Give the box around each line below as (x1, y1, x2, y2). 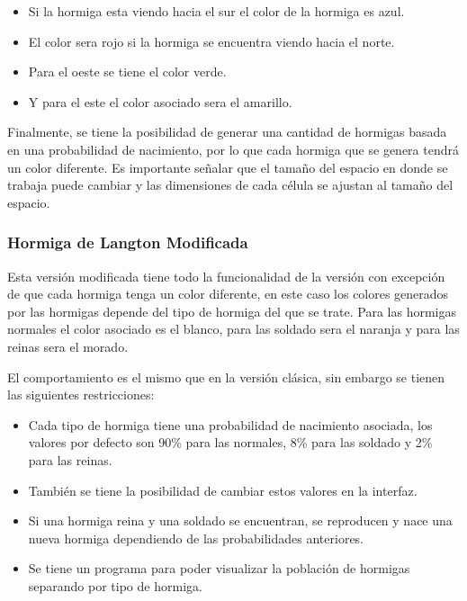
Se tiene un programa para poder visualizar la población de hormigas (28, 559, 410, 578)
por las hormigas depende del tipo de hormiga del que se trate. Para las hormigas (7, 301, 456, 320)
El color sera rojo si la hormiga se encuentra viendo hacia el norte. (28, 31, 395, 50)
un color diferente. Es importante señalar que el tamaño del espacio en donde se (7, 157, 448, 176)
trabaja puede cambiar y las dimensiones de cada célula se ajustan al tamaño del (7, 175, 454, 194)
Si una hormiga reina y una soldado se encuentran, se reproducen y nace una (28, 511, 453, 530)
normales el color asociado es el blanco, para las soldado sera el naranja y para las (7, 319, 460, 338)
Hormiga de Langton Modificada (7, 231, 248, 254)
